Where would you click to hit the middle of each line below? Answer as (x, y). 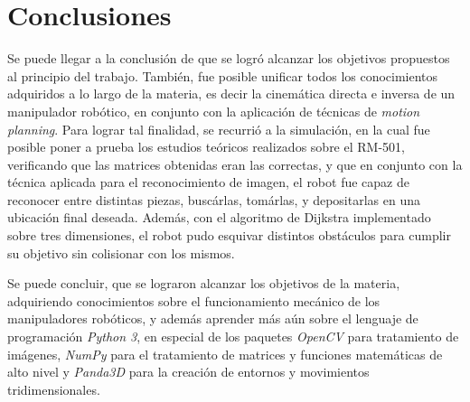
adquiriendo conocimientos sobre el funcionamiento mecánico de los (194, 300)
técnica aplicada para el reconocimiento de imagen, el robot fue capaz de (208, 182)
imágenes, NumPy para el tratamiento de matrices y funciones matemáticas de (225, 354)
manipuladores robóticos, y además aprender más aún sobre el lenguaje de (213, 318)
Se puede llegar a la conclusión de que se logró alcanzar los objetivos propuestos (229, 58)
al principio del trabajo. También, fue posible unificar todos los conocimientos (223, 75)
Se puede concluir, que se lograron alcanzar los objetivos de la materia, (204, 283)
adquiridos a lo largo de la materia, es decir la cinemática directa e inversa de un (231, 93)
